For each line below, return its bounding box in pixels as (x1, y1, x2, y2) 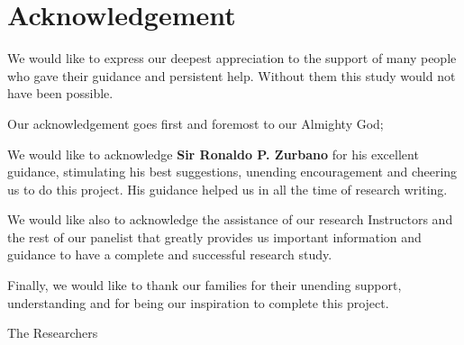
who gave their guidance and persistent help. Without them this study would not (7, 66, 456, 85)
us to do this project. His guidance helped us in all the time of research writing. (7, 179, 448, 198)
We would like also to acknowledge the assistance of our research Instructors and (7, 210, 453, 229)
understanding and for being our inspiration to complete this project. (7, 293, 389, 312)
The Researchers (7, 323, 98, 342)
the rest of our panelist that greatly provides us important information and (7, 227, 422, 246)
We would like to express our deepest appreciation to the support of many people (7, 49, 457, 68)
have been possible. (7, 84, 114, 103)
